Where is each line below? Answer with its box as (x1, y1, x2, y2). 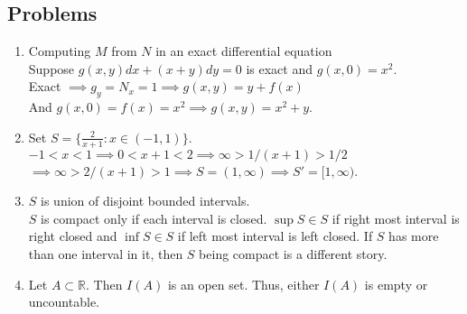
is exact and (246, 59, 313, 78)
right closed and (28, 226, 117, 245)
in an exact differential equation (155, 42, 332, 60)
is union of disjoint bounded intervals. (41, 191, 250, 210)
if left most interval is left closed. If (177, 226, 373, 245)
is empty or (364, 274, 428, 293)
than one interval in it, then (28, 244, 183, 263)
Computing (28, 42, 91, 60)
